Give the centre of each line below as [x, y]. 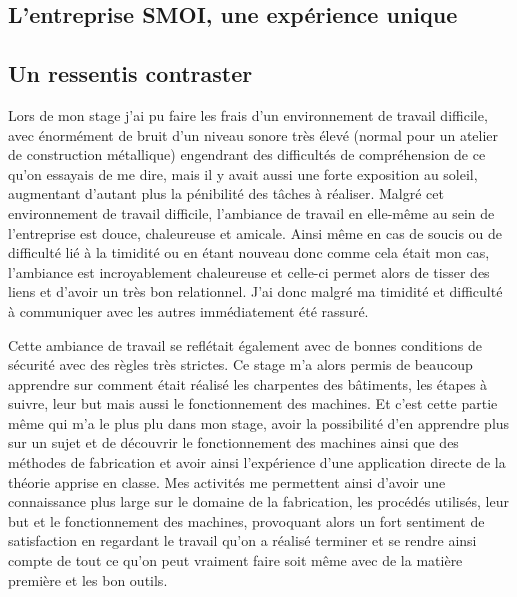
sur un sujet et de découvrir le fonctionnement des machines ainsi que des [233, 442]
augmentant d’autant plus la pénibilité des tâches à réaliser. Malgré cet [226, 193]
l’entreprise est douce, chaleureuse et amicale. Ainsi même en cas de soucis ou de [255, 232]
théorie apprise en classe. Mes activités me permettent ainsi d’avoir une [227, 481]
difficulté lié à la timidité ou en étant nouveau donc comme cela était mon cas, [249, 252]
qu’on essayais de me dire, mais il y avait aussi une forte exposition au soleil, [243, 173]
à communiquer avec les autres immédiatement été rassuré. [188, 310]
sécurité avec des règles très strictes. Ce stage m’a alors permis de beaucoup [240, 364]
